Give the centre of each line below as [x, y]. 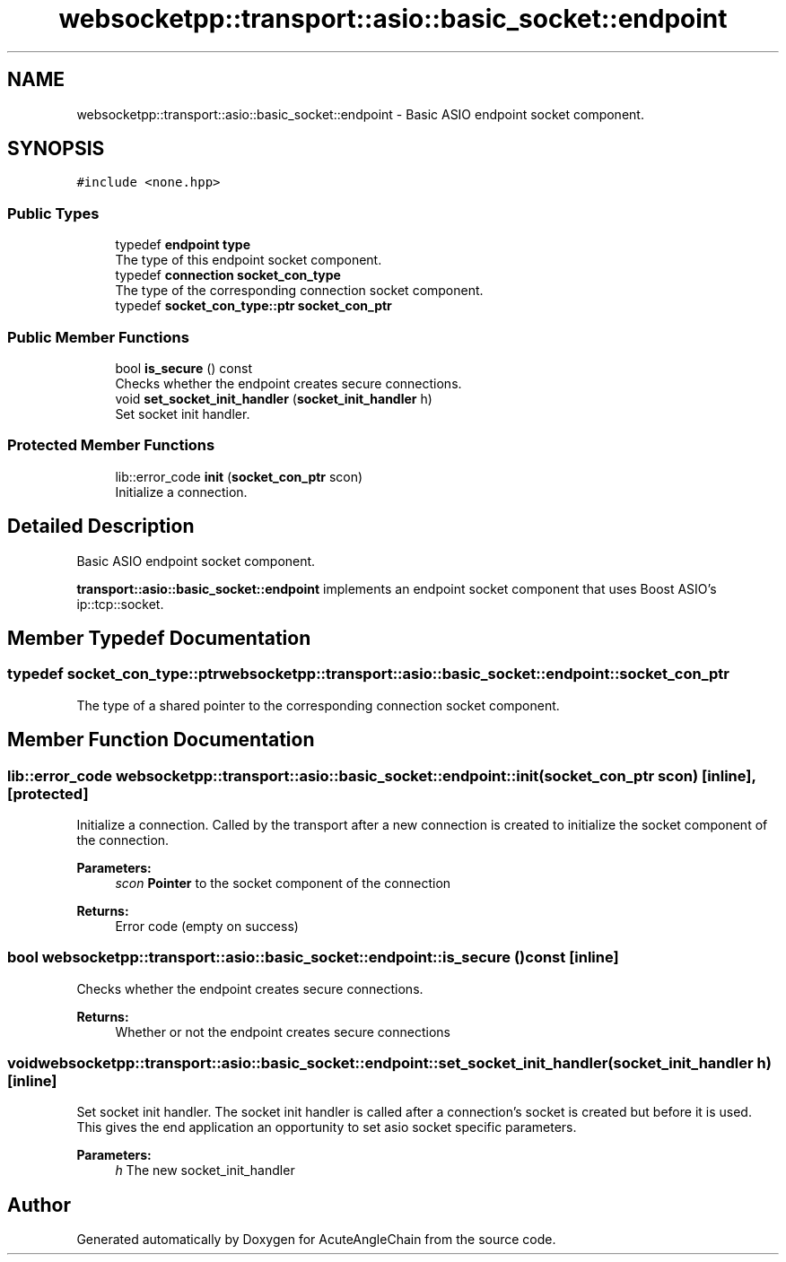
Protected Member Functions [111, 445]
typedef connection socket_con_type [228, 275]
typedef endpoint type [183, 245]
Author [39, 1205]
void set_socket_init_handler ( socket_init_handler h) [274, 398]
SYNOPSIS [56, 149]
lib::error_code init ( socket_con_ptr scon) [239, 476]
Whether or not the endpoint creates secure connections [283, 1031]
